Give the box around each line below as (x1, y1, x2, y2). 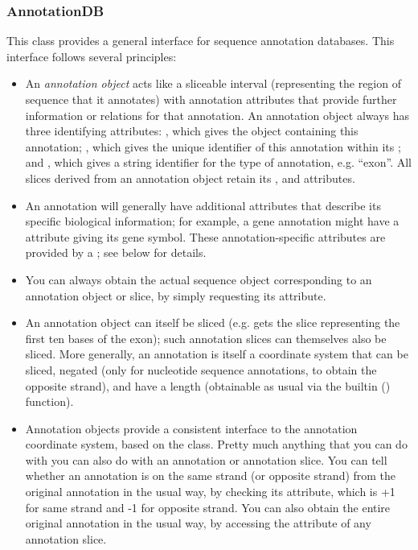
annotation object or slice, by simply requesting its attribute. (25, 287, 326, 304)
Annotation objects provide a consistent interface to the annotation (25, 420, 358, 436)
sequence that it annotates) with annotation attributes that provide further (25, 91, 397, 107)
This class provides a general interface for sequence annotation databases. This (6, 32, 395, 49)
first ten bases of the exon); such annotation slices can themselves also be (25, 329, 387, 346)
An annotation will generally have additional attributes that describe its (25, 196, 381, 213)
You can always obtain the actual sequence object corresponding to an (25, 271, 372, 287)
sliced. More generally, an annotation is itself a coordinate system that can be (25, 345, 408, 362)
